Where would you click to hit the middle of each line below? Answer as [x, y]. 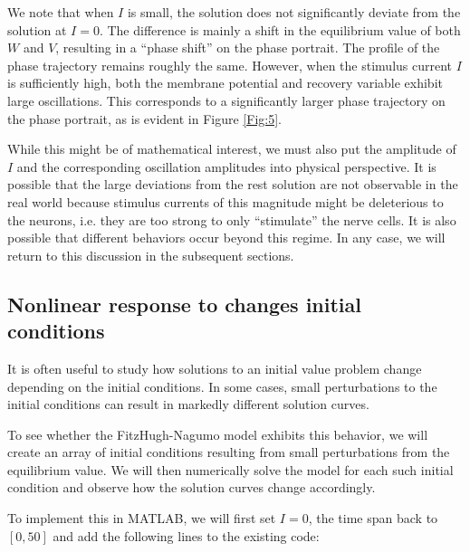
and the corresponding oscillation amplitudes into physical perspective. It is [226, 166]
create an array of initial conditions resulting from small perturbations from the [229, 452]
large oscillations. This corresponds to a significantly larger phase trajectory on [226, 100]
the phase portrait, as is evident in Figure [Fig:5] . [144, 118]
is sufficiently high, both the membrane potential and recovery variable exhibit [225, 83]
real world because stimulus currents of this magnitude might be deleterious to [225, 201]
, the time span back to [373, 518]
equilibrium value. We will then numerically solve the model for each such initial [230, 469]
